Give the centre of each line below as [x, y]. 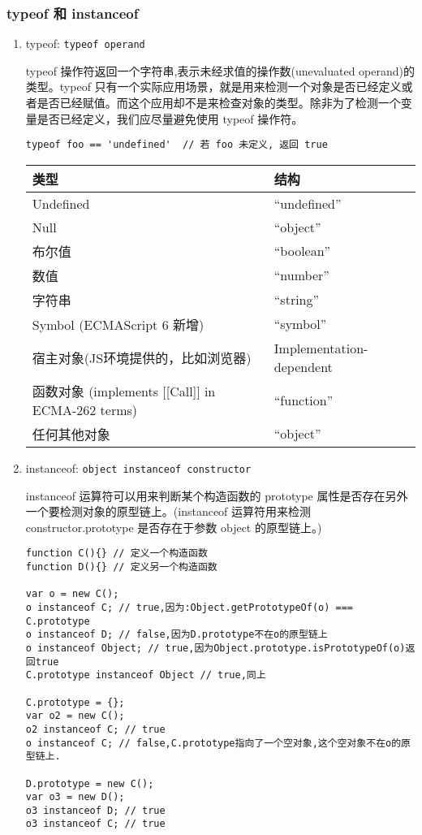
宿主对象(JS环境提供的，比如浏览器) [142, 357]
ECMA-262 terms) [85, 409]
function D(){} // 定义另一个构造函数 [121, 567]
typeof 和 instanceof [73, 13]
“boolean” [302, 251]
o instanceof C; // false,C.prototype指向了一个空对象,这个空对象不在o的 [213, 743]
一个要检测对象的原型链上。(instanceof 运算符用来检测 [168, 511]
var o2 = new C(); [75, 716]
